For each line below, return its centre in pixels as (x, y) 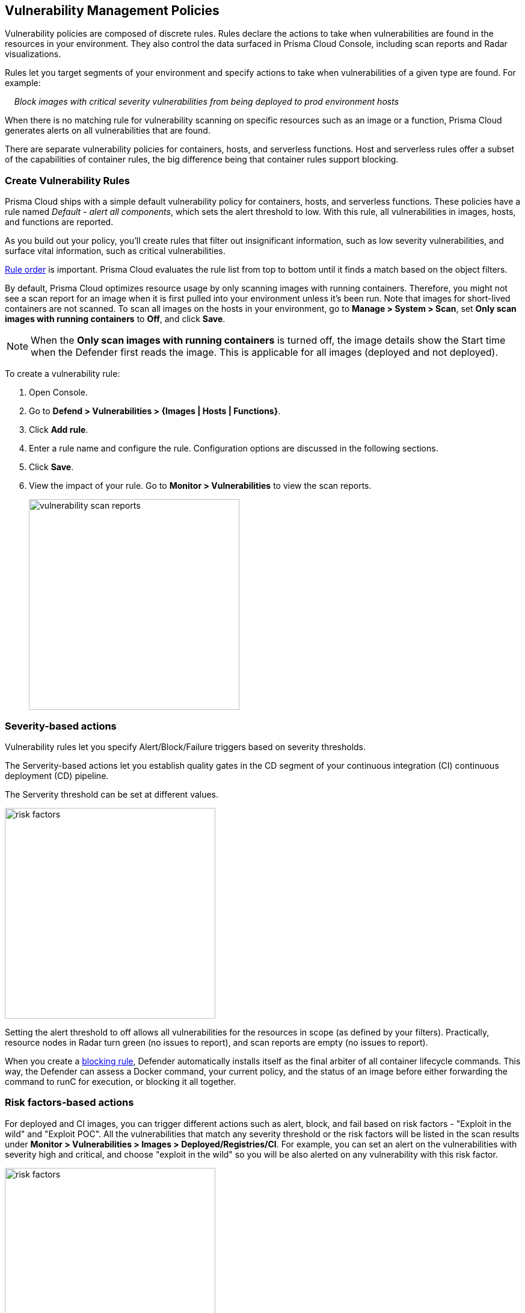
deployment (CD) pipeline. (57, 775)
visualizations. (33, 54)
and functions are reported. (59, 222)
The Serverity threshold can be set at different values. (112, 794)
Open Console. (58, 393)
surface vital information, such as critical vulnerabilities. (115, 251)
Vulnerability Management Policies (112, 11)
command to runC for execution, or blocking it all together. (121, 1081)
